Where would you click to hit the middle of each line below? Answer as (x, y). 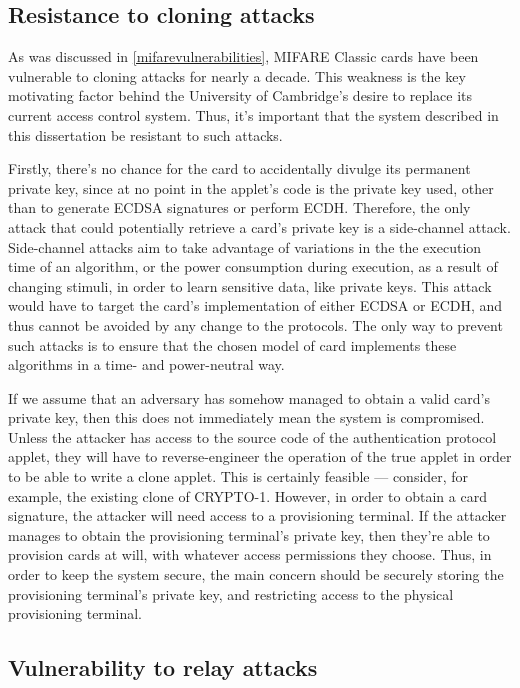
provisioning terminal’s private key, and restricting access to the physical (231, 593)
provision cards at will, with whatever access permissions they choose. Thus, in (250, 554)
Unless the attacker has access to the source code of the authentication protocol (252, 436)
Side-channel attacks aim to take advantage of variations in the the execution (245, 246)
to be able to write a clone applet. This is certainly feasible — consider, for (238, 476)
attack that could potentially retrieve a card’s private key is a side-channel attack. (259, 226)
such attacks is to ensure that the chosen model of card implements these (232, 344)
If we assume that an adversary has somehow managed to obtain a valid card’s (249, 397)
